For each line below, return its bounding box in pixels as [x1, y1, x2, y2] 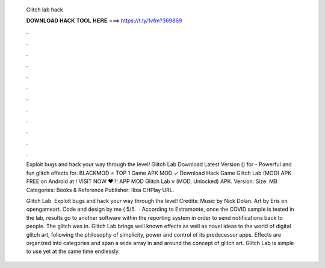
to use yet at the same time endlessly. [26, 248, 120, 255]
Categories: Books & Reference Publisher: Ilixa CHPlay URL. [26, 186, 175, 193]
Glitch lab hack [26, 6, 63, 13]
